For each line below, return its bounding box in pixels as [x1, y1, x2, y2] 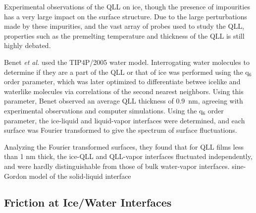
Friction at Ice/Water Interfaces [4, 195, 172, 210]
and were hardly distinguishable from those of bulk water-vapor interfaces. [4, 160, 230, 171]
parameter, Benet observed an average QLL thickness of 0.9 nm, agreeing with [4, 96, 243, 106]
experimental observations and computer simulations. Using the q [4, 105, 203, 115]
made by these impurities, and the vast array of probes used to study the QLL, [4, 21, 244, 31]
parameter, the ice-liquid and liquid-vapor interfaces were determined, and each [4, 115, 245, 125]
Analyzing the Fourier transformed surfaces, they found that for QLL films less [4, 141, 244, 152]
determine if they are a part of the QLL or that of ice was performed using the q [4, 66, 249, 77]
